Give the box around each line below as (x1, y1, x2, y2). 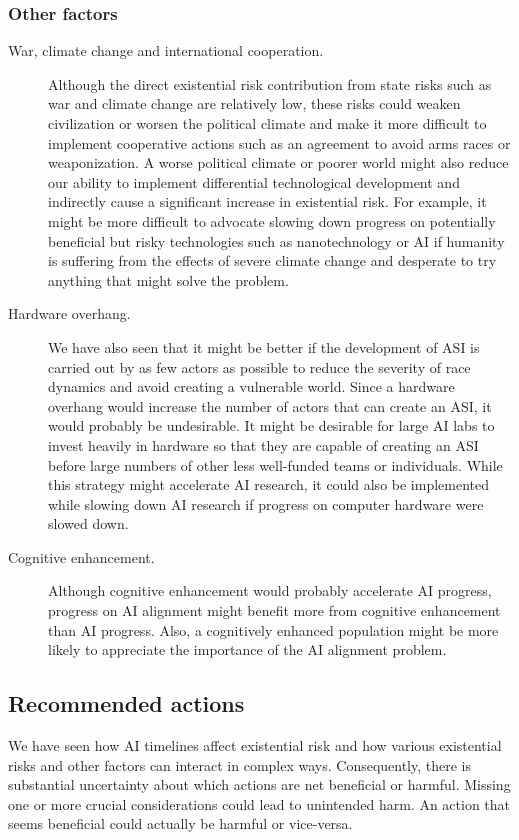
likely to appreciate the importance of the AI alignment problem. (48, 639, 447, 660)
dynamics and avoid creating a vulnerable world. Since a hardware (48, 376, 455, 397)
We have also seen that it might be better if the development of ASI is (48, 336, 480, 357)
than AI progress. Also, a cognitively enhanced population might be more (48, 619, 499, 640)
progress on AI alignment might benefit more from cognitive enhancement (48, 600, 501, 621)
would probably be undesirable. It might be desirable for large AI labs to (48, 415, 495, 436)
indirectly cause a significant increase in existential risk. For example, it (48, 191, 487, 212)
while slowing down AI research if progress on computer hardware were (48, 493, 484, 514)
